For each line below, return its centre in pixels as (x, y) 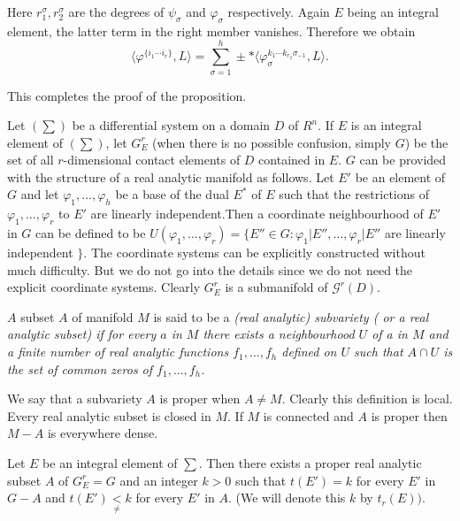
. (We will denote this (287, 498)
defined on (309, 352)
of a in (390, 334)
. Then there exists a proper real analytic (310, 463)
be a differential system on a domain (171, 125)
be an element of (400, 176)
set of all (31, 160)
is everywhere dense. (103, 433)
